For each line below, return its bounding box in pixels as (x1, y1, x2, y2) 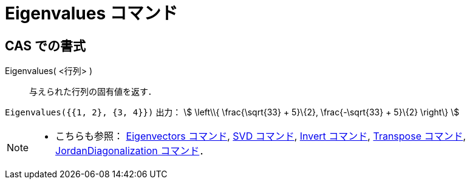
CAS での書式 (5, 38, 86, 53)
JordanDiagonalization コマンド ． (55, 145, 209, 157)
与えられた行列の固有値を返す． (29, 86, 157, 97)
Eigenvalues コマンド (5, 3, 178, 24)
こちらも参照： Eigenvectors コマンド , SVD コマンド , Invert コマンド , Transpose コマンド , (55, 130, 466, 143)
